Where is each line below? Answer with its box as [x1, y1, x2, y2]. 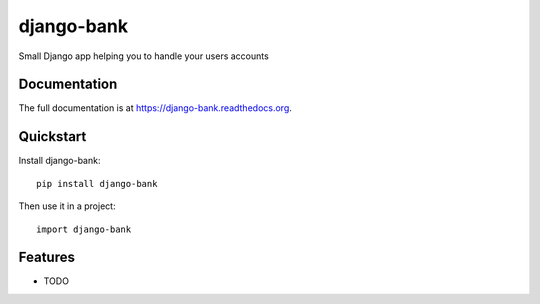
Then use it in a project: [18, 200, 116, 212]
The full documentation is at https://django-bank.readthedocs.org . [18, 102, 292, 114]
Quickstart [18, 128, 87, 145]
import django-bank [36, 223, 132, 235]
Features [18, 249, 75, 266]
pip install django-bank [36, 178, 158, 189]
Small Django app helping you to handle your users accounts [18, 50, 269, 62]
